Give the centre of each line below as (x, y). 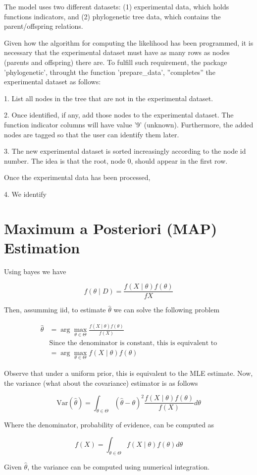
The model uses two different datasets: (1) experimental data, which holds (117, 6)
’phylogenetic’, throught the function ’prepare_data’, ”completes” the (110, 72)
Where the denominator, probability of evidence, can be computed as (109, 425)
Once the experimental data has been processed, (77, 177)
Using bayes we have (35, 271)
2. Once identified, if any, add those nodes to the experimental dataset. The (119, 115)
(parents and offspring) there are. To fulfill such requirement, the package (116, 62)
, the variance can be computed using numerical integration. (119, 466)
